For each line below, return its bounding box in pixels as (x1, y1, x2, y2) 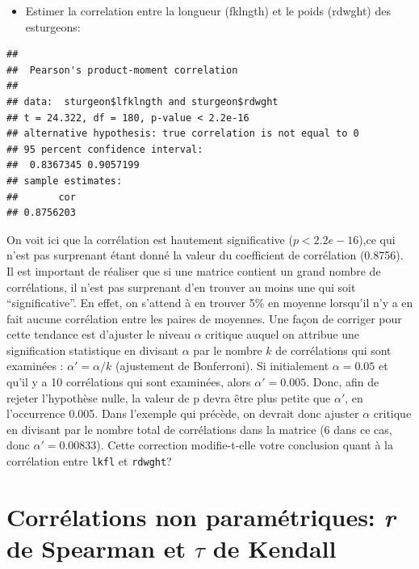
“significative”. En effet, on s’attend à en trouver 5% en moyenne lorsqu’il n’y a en (6, 294, 413, 311)
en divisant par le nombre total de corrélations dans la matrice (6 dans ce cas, (6, 420, 392, 437)
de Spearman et (6, 532, 186, 565)
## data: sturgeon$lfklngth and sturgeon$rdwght (6, 95, 279, 107)
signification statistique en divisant (6, 341, 179, 358)
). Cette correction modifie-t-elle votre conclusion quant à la (96, 436, 394, 453)
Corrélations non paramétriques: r (6, 499, 396, 533)
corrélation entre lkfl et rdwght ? (6, 453, 172, 470)
